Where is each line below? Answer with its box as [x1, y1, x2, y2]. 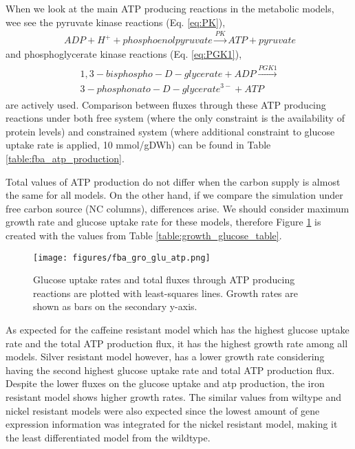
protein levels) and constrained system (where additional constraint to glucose [6, 124, 335, 138]
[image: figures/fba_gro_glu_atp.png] [33, 252, 211, 263]
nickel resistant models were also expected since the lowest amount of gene [6, 403, 320, 417]
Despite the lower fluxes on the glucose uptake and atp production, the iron [6, 376, 325, 391]
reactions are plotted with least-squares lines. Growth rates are [33, 285, 298, 300]
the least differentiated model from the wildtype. [6, 430, 211, 444]
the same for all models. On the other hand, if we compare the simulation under [6, 188, 343, 202]
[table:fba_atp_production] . [6, 151, 125, 165]
